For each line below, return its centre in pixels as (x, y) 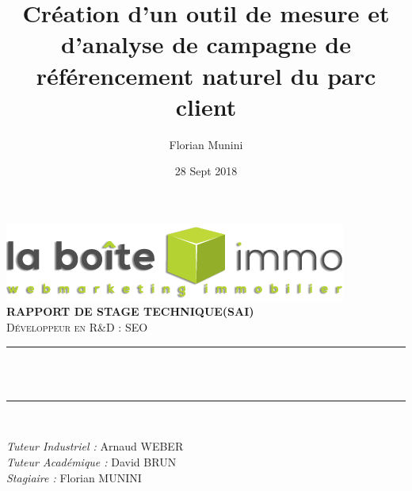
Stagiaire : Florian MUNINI (74, 477)
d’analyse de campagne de (206, 44)
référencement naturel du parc (206, 75)
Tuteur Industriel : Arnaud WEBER (95, 446)
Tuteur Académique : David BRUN (92, 462)
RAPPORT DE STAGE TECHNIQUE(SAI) (130, 311)
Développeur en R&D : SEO (77, 327)
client (206, 106)
